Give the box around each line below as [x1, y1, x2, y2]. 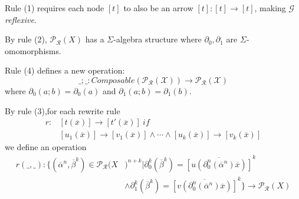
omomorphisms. [5, 44, 61, 57]
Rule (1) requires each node [5, 2, 104, 14]
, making [254, 2, 286, 14]
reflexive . [5, 13, 37, 25]
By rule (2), [5, 33, 47, 45]
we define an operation [5, 141, 87, 153]
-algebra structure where [113, 33, 202, 45]
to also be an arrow [123, 2, 193, 14]
